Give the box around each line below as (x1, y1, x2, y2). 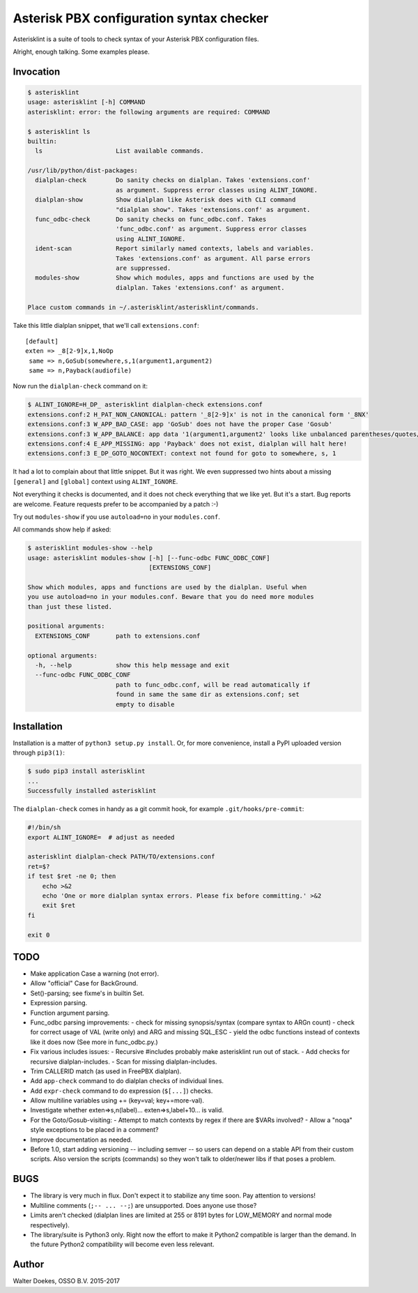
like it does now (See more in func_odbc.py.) (30, 1038, 158, 1046)
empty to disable (115, 700, 175, 708)
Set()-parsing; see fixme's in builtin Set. (30, 989, 145, 997)
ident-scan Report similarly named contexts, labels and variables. (35, 245, 315, 252)
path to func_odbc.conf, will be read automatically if (115, 681, 311, 688)
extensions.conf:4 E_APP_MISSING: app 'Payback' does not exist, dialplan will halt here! (27, 440, 348, 448)
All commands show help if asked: (13, 525, 111, 534)
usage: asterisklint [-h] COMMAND (27, 98, 146, 106)
